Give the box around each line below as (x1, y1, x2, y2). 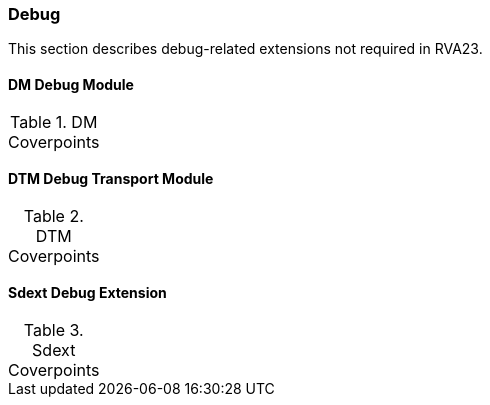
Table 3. (23, 320, 84, 341)
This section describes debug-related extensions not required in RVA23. (8, 40, 483, 58)
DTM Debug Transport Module (8, 170, 214, 188)
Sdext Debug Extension (8, 284, 167, 302)
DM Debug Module (8, 75, 134, 93)
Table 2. (23, 205, 84, 226)
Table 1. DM (10, 111, 98, 132)
